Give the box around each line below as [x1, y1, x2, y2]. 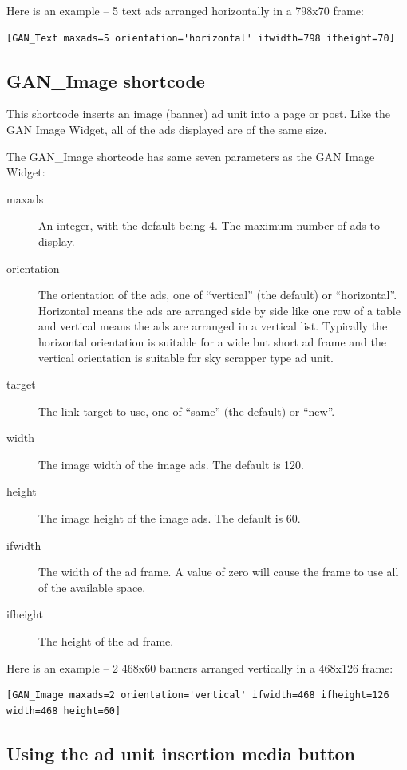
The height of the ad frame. [38, 633, 174, 650]
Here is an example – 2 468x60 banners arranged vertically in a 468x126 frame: [6, 659, 393, 676]
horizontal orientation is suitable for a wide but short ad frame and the [38, 333, 387, 349]
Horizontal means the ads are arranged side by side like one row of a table [38, 302, 401, 318]
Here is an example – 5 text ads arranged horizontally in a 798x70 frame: [6, 2, 364, 18]
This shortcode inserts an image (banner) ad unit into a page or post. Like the [6, 105, 391, 122]
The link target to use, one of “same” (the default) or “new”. [38, 402, 335, 419]
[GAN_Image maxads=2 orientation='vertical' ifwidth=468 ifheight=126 [6, 689, 389, 701]
